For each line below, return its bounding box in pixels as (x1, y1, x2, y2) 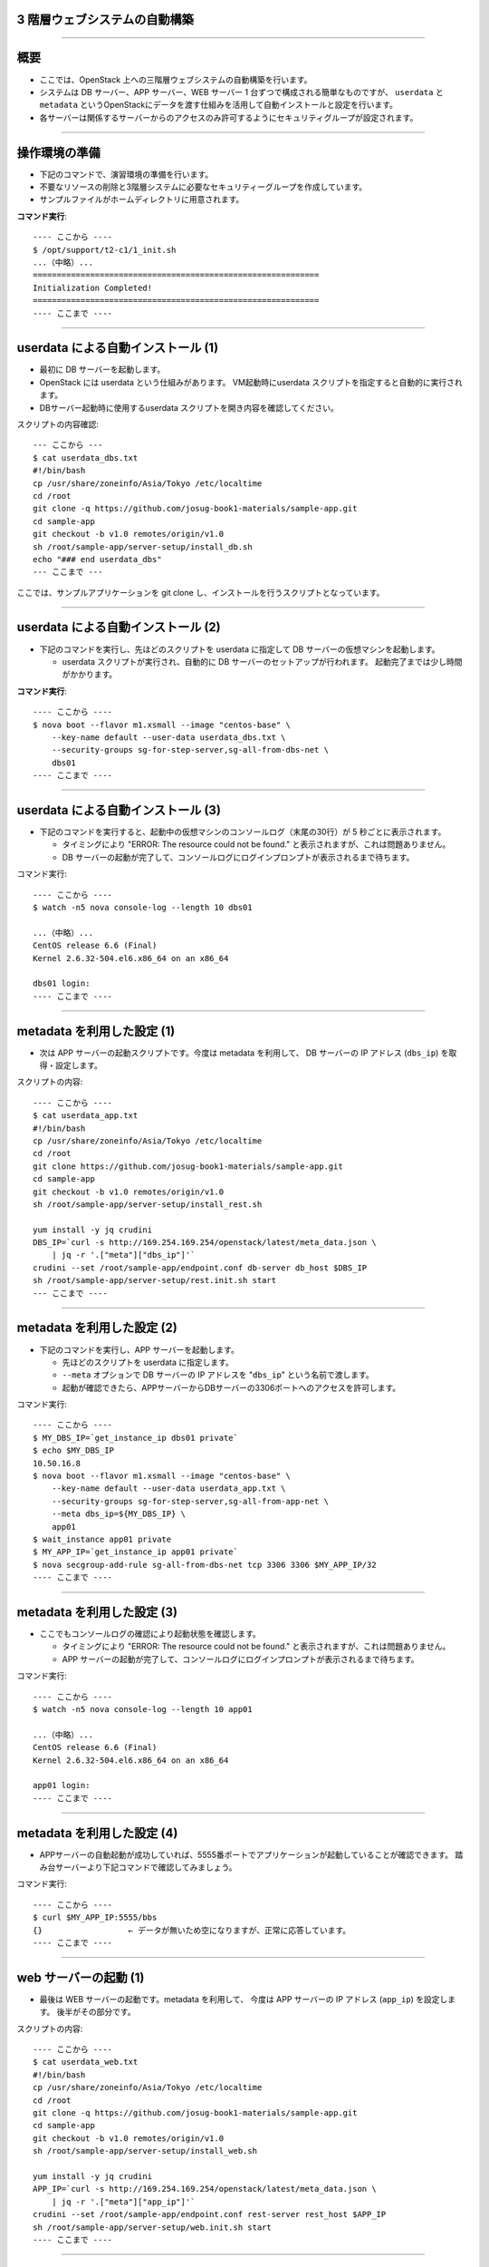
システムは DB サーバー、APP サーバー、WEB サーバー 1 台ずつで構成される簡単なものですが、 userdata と (39, 86, 444, 97)
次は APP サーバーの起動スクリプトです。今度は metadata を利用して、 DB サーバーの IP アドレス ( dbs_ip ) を (39, 1047, 449, 1058)
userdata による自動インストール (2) (16, 619, 221, 635)
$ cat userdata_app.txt (33, 1111, 139, 1121)
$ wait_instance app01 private (33, 1534, 172, 1544)
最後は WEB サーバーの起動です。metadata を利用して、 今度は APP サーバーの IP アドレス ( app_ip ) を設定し (39, 1993, 448, 2004)
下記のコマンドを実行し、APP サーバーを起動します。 (39, 1344, 239, 1355)
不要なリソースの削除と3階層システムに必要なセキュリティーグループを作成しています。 (39, 181, 368, 192)
